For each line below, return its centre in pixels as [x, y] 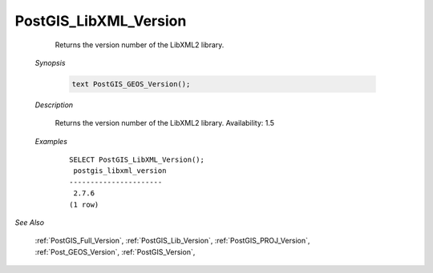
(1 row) [84, 205]
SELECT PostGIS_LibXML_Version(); [137, 160]
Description [54, 105]
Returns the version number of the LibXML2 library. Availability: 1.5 [165, 123]
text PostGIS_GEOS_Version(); [131, 84]
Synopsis [50, 62]
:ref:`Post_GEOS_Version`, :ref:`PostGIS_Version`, [115, 251]
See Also [29, 223]
